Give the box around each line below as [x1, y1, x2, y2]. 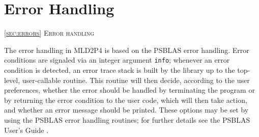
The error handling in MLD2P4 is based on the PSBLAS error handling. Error [4, 44, 249, 55]
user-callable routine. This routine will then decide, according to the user [22, 74, 250, 85]
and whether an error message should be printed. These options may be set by [4, 104, 249, 115]
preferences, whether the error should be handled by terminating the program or [4, 85, 255, 95]
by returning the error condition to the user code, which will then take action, [4, 94, 247, 105]
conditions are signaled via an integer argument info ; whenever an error [4, 54, 230, 65]
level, [4, 74, 20, 85]
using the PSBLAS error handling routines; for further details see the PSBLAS [4, 114, 250, 125]
